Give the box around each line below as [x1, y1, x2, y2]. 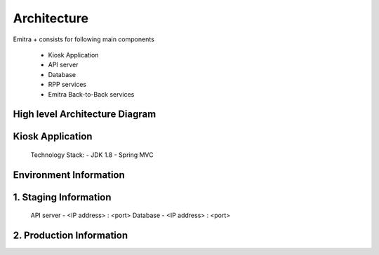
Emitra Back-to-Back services [48, 90, 135, 98]
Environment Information [13, 169, 126, 181]
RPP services [48, 81, 87, 89]
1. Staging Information [13, 191, 112, 203]
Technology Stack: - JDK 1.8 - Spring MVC [30, 151, 154, 159]
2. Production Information [13, 230, 128, 242]
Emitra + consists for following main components [13, 35, 154, 43]
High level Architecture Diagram [13, 109, 157, 120]
